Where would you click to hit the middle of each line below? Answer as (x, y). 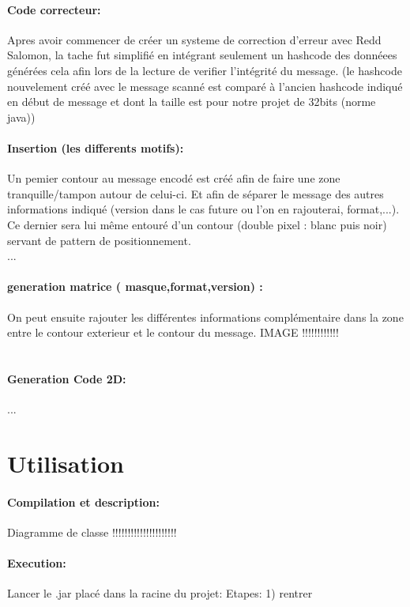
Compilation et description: (83, 501)
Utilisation (66, 463)
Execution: (37, 563)
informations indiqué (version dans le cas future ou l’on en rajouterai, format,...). (203, 209)
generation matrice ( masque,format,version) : (135, 287)
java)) (21, 117)
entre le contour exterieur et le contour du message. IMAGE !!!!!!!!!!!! (173, 332)
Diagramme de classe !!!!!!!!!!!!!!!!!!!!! (92, 532)
